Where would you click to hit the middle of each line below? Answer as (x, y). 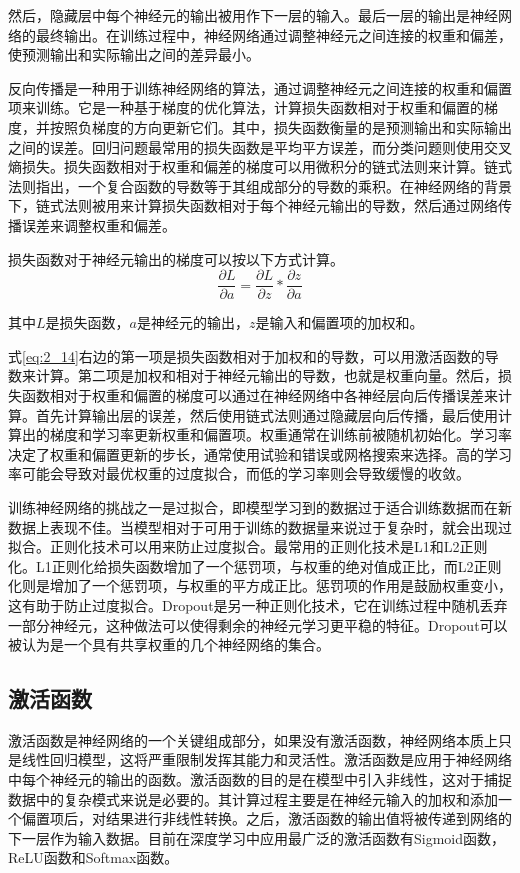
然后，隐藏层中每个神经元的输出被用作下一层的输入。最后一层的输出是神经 (253, 15)
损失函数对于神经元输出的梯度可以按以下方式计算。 (176, 258)
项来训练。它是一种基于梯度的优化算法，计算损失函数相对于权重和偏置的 (246, 107)
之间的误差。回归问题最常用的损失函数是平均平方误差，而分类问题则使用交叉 (260, 146)
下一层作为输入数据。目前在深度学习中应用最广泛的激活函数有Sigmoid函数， (257, 837)
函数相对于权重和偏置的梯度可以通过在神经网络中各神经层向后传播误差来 (259, 394)
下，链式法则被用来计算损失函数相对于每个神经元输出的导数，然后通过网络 (253, 205)
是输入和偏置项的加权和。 (339, 322)
